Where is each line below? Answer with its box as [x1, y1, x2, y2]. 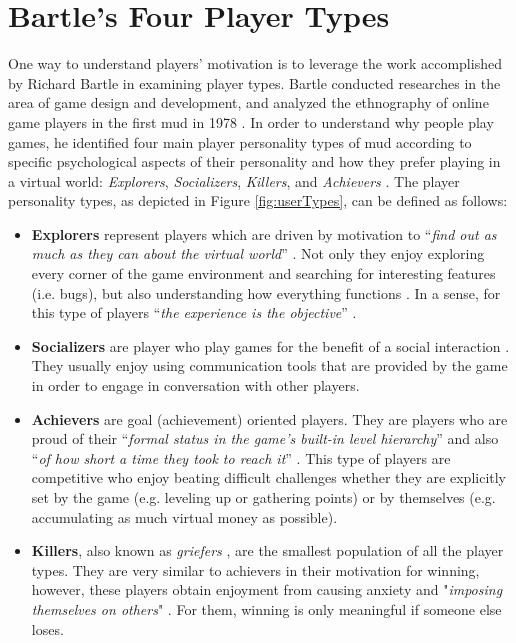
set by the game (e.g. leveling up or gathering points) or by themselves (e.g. [31, 487, 496, 507]
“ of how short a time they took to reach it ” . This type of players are [31, 447, 451, 468]
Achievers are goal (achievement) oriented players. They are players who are [31, 408, 508, 429]
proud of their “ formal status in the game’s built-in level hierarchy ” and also [31, 428, 499, 449]
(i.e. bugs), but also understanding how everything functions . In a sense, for [31, 282, 501, 303]
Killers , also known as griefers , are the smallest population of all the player [31, 540, 504, 561]
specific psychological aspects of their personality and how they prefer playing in [8, 151, 501, 172]
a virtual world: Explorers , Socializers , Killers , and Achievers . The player [8, 170, 460, 191]
